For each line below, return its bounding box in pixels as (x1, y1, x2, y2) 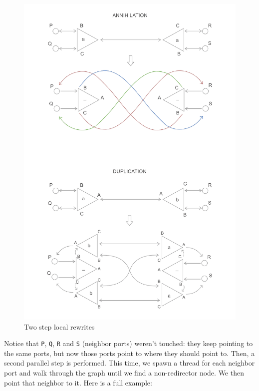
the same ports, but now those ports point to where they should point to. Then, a (4, 348, 255, 358)
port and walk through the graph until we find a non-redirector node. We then (4, 368, 244, 378)
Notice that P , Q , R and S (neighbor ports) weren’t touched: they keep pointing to (4, 338, 253, 349)
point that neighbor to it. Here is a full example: (4, 377, 152, 388)
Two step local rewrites (24, 321, 95, 332)
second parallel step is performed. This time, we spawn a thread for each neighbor (4, 358, 255, 368)
